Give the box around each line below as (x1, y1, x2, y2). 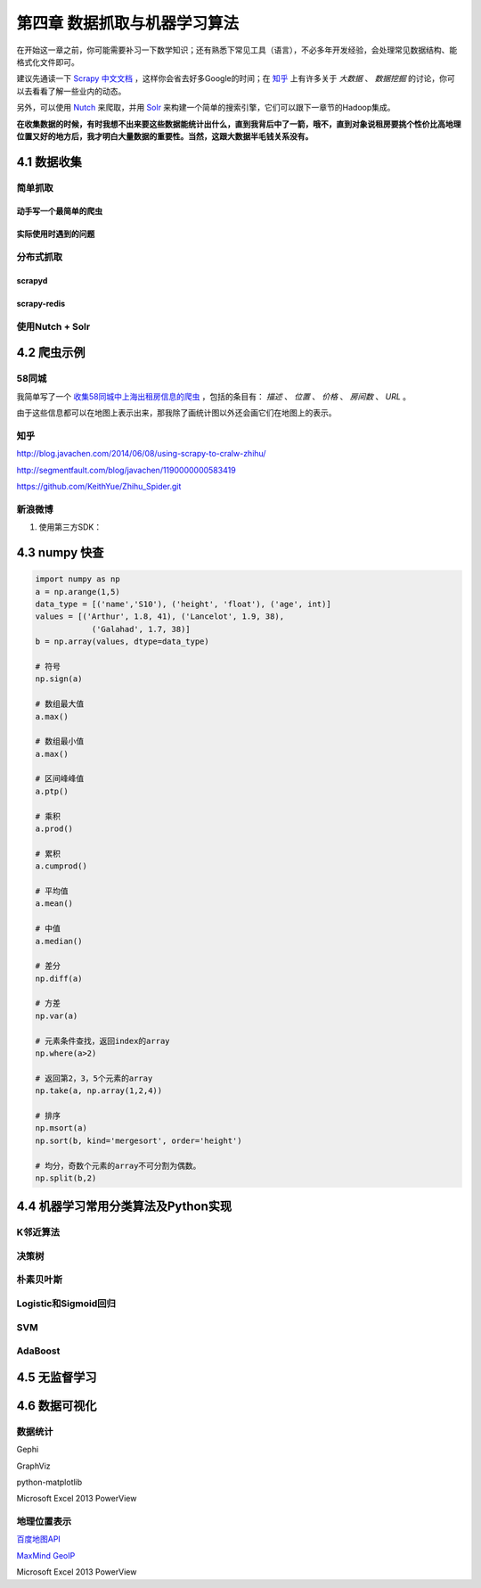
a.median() (35, 936, 83, 946)
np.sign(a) (35, 674, 83, 684)
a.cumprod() (35, 861, 88, 871)
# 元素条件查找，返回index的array (35, 1035, 170, 1046)
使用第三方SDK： (38, 522, 102, 532)
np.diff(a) (35, 973, 83, 983)
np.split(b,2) (35, 1172, 97, 1183)
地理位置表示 (16, 1516, 72, 1528)
